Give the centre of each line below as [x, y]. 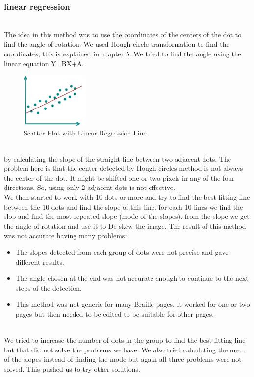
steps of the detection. [49, 287]
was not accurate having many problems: [65, 235]
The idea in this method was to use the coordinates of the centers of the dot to [123, 34]
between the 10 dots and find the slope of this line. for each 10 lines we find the [124, 206]
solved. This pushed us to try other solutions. [72, 368]
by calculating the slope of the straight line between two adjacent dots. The [118, 158]
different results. [40, 261]
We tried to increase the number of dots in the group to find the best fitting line [125, 340]
